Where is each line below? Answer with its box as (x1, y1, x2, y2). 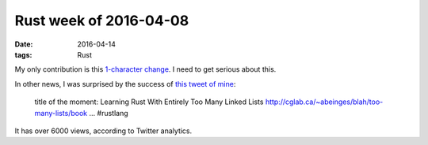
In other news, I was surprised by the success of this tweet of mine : (14, 79, 236, 88)
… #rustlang (88, 108, 128, 117)
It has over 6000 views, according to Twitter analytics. (14, 126, 193, 136)
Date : (14, 39, 33, 49)
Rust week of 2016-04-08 (14, 12, 189, 29)
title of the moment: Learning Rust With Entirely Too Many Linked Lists (34, 97, 264, 106)
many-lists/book (34, 108, 88, 117)
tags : (14, 50, 32, 59)
